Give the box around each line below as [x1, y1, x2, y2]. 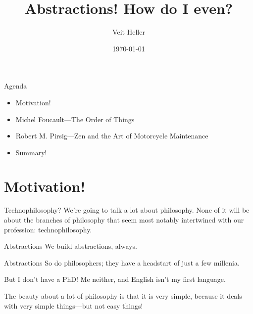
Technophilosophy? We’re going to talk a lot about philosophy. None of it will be [4, 205, 250, 215]
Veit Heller [112, 27, 145, 37]
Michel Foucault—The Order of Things [15, 114, 135, 124]
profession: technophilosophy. [4, 224, 92, 234]
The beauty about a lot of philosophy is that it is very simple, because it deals [4, 290, 242, 301]
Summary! [15, 147, 47, 157]
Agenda [4, 81, 27, 91]
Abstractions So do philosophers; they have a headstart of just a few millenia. [4, 257, 240, 268]
